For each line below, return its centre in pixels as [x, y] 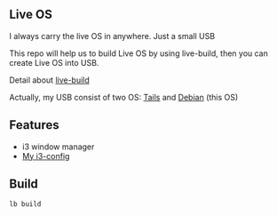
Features [34, 125]
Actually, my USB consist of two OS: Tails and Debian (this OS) [124, 97]
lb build [25, 204]
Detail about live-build [50, 80]
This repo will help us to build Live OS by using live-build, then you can [139, 53]
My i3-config [46, 156]
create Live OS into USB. [54, 62]
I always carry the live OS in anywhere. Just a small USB [112, 36]
